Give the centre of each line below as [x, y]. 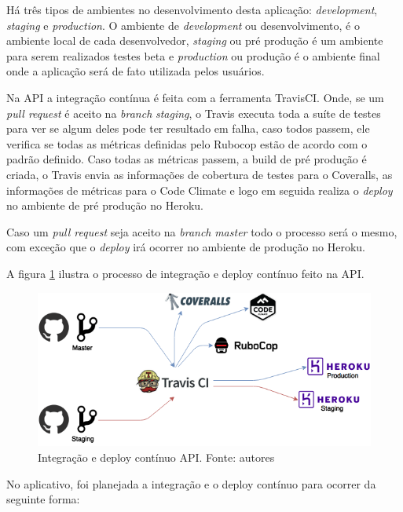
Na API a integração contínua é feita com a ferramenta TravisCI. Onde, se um [195, 97]
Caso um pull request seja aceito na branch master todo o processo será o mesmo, [202, 231]
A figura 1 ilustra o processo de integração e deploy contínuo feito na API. [185, 273]
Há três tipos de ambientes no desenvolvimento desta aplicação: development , [192, 9]
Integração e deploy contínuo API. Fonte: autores [156, 457]
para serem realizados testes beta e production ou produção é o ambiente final [193, 55]
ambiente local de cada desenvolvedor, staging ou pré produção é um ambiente [195, 40]
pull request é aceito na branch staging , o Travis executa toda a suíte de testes [194, 113]
